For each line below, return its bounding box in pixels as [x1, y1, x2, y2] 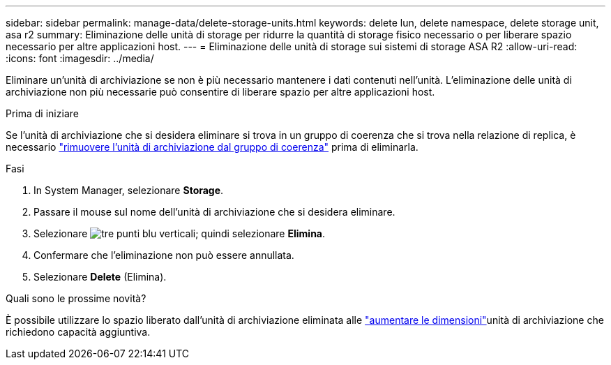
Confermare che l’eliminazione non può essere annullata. [33, 249, 294, 261]
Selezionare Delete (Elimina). [33, 271, 167, 283]
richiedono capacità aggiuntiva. [6, 326, 151, 338]
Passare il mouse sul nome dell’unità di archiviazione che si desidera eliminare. [33, 206, 395, 218]
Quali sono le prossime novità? [6, 292, 146, 304]
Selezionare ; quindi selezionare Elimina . [33, 228, 326, 239]
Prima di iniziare [6, 107, 79, 119]
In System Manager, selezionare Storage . [33, 184, 224, 196]
